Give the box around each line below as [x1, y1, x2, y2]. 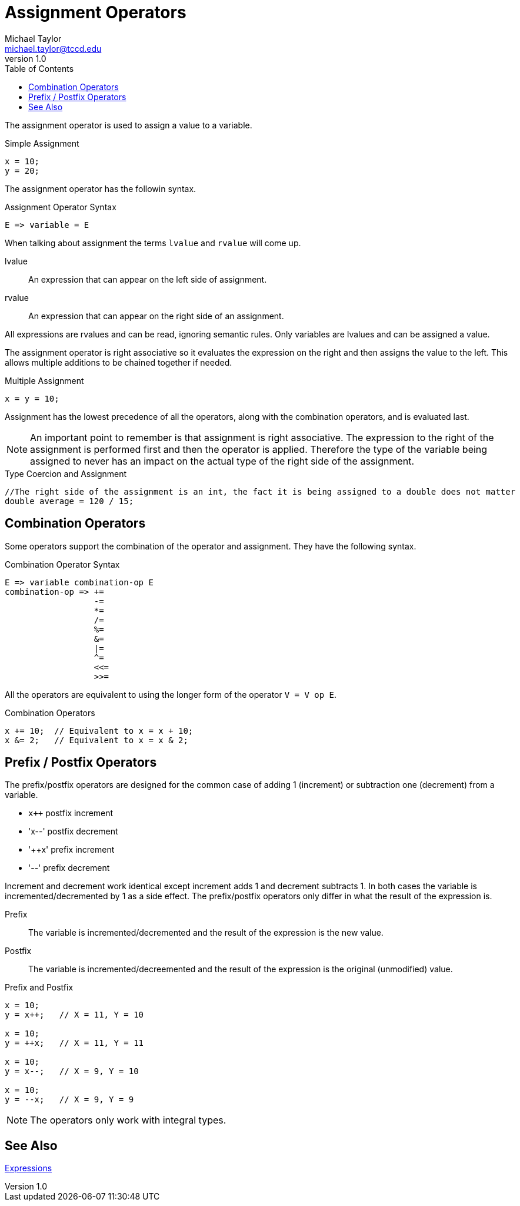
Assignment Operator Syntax [5, 201, 116, 212]
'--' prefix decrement [28, 863, 110, 873]
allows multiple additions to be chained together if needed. [5, 357, 232, 367]
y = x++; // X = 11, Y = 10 [5, 1010, 144, 1020]
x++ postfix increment [28, 808, 114, 819]
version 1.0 [5, 53, 46, 64]
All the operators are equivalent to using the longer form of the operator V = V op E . [5, 689, 337, 700]
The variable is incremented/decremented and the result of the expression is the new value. [28, 927, 384, 938]
